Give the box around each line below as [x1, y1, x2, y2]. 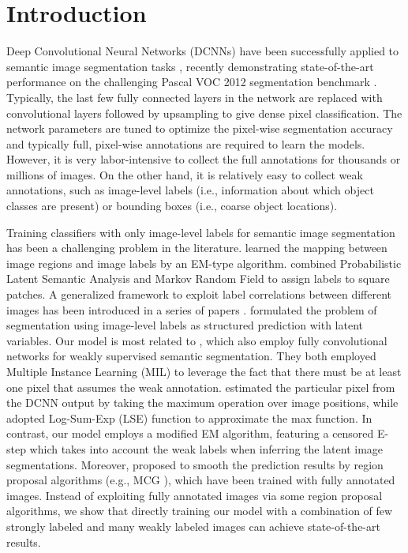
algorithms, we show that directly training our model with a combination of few [6, 502, 393, 519]
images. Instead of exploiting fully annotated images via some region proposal [6, 487, 383, 503]
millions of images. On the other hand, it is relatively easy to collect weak [6, 166, 363, 182]
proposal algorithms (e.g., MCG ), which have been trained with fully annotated [6, 472, 395, 488]
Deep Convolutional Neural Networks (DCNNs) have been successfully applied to [6, 43, 399, 59]
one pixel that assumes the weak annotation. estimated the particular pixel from [6, 378, 395, 395]
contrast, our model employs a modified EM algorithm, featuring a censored [6, 425, 374, 442]
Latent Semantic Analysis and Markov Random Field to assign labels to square [6, 270, 390, 287]
